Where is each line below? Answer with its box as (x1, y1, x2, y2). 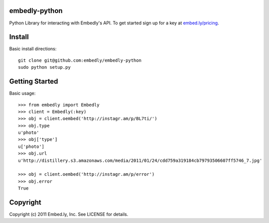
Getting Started (9, 77, 58, 86)
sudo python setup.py (18, 65, 71, 70)
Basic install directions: (9, 46, 57, 52)
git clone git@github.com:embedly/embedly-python (18, 57, 142, 63)
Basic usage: (9, 90, 36, 97)
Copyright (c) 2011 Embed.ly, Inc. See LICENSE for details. (9, 212, 129, 218)
